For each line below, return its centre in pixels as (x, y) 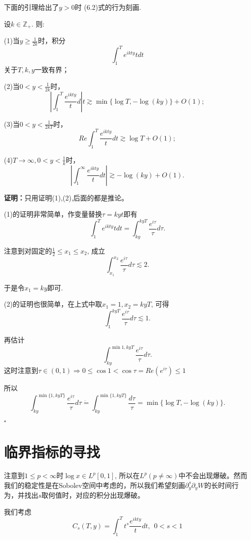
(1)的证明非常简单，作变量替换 (53, 214)
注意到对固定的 (28, 251)
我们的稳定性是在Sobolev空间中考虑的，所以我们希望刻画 (95, 485)
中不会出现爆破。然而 (213, 475)
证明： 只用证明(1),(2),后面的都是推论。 (66, 197)
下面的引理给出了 (31, 7)
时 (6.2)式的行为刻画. (108, 7)
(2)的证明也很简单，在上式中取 (53, 304)
